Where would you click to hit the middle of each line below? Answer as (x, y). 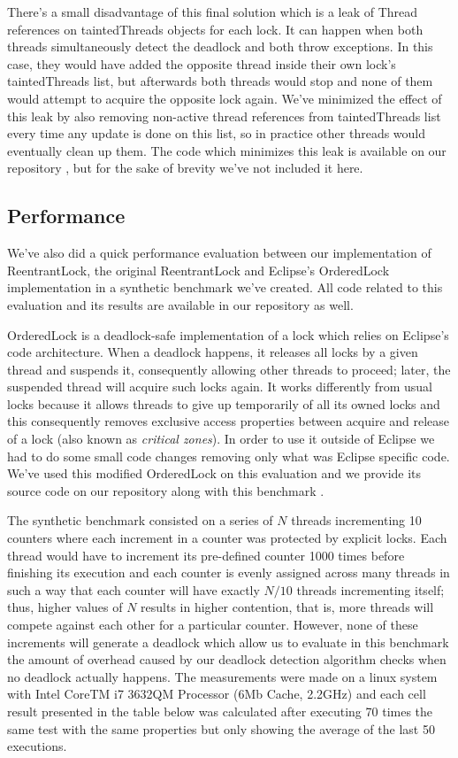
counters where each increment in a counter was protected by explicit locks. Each (227, 538)
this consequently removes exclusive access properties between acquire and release (229, 421)
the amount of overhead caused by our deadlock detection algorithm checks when (227, 659)
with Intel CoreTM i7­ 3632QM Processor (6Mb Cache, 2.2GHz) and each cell (217, 694)
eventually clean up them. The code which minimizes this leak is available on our (227, 150)
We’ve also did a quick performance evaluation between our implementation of (219, 253)
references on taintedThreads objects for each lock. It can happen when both (215, 29)
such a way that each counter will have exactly (134, 589)
